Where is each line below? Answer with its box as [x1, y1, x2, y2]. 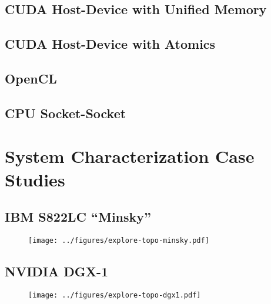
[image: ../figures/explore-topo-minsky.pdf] [28, 236, 209, 245]
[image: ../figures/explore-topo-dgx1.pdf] [28, 290, 201, 299]
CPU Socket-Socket [5, 103, 126, 122]
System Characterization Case [5, 144, 255, 168]
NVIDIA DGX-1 [5, 262, 109, 280]
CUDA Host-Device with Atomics [5, 35, 216, 53]
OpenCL [5, 69, 57, 87]
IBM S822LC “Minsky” [5, 208, 152, 226]
